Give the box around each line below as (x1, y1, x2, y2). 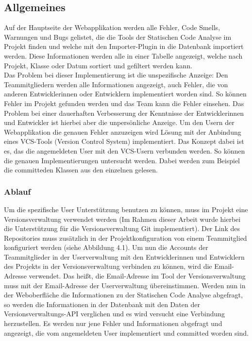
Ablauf (4, 185, 31, 197)
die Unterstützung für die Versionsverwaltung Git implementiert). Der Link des (4, 223, 240, 233)
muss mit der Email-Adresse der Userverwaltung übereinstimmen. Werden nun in (4, 280, 246, 290)
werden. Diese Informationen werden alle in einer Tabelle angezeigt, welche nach (4, 50, 243, 61)
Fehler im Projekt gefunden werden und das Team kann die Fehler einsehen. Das (4, 98, 244, 108)
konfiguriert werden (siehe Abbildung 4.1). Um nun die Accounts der (4, 242, 208, 252)
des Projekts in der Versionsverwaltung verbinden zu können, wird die (4, 261, 212, 271)
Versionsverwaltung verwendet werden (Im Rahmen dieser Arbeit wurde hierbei (4, 214, 241, 224)
